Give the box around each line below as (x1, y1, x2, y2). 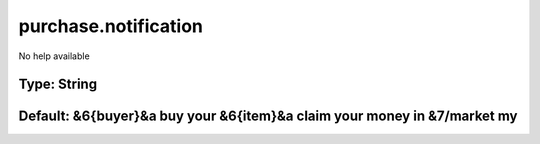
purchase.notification (18, 15, 204, 37)
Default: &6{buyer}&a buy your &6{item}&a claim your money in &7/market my (18, 108, 518, 125)
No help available (18, 50, 90, 62)
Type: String (18, 76, 98, 93)
